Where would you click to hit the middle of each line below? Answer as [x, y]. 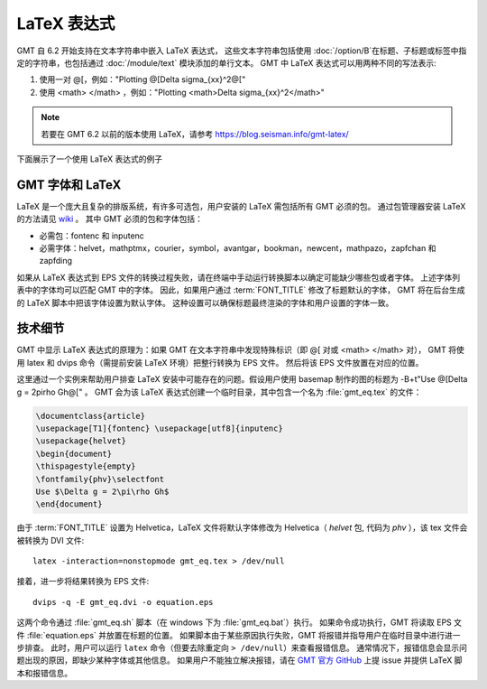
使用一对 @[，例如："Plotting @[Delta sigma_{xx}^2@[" [142, 79]
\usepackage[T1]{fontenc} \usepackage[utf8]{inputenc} [159, 428]
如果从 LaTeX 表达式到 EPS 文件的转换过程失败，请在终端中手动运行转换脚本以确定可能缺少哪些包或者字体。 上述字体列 [239, 277]
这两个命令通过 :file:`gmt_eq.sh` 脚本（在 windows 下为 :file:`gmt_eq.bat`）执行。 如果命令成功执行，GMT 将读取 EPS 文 [239, 622]
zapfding [55, 261]
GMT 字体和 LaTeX [69, 185]
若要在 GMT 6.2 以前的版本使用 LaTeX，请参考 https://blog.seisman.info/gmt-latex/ [195, 134]
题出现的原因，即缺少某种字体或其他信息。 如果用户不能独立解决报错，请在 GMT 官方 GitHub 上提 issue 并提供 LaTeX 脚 [239, 660]
